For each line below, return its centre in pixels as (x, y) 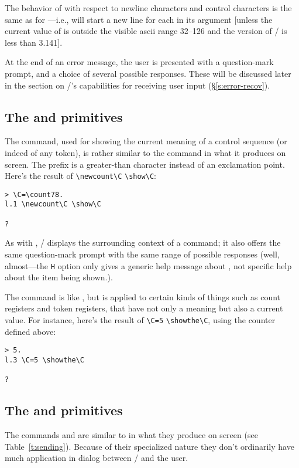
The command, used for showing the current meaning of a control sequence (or (146, 141)
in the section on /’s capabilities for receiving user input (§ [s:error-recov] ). (138, 85)
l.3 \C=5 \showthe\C (45, 360)
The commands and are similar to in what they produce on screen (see (131, 435)
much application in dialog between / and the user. (97, 458)
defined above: (30, 331)
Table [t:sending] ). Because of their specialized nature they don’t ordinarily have (149, 446)
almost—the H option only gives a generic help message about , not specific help (148, 265)
